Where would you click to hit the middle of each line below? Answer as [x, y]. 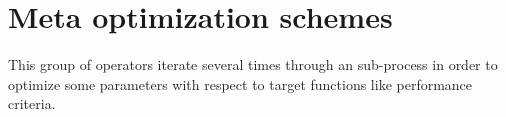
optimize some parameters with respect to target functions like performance [240, 83]
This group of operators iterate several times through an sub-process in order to [253, 64]
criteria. [32, 103]
